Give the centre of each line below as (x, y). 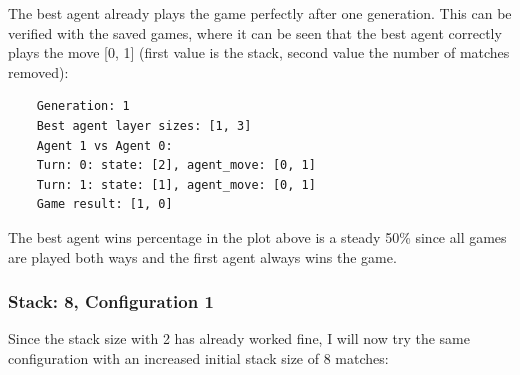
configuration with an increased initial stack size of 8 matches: (198, 357)
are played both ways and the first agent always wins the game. (202, 256)
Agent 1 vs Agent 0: (104, 145)
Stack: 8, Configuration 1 (111, 301)
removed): (38, 71)
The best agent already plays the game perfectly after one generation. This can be (260, 13)
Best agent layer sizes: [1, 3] (144, 125)
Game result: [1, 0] (104, 204)
